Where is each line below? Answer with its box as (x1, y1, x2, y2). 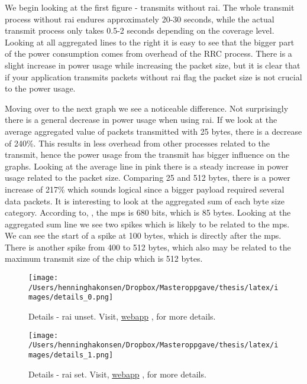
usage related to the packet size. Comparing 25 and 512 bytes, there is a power (5, 171, 290, 184)
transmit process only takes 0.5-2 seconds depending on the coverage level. (5, 24, 274, 37)
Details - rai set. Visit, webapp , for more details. (28, 367, 206, 380)
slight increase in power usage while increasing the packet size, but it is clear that (5, 58, 300, 71)
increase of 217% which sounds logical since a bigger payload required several (5, 183, 285, 195)
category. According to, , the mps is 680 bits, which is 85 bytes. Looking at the (5, 206, 291, 219)
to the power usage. (5, 82, 76, 95)
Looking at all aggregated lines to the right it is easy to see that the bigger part (5, 35, 295, 48)
